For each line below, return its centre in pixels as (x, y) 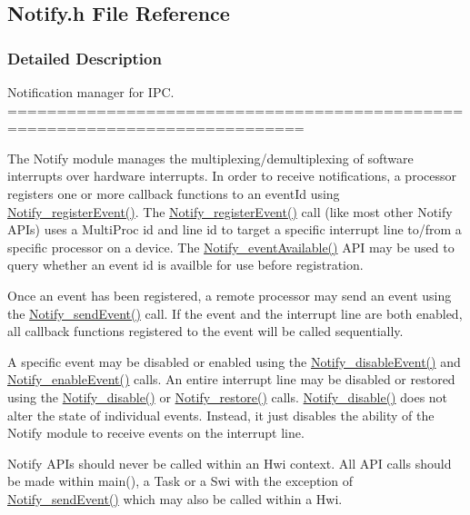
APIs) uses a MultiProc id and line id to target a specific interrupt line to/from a (235, 229)
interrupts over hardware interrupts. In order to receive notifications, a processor (232, 176)
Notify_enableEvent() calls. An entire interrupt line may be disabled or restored (231, 379)
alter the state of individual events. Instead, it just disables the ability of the (221, 415)
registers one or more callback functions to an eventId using (174, 193)
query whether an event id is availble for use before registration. (185, 265)
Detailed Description (85, 58)
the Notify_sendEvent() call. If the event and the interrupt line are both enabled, (235, 313)
